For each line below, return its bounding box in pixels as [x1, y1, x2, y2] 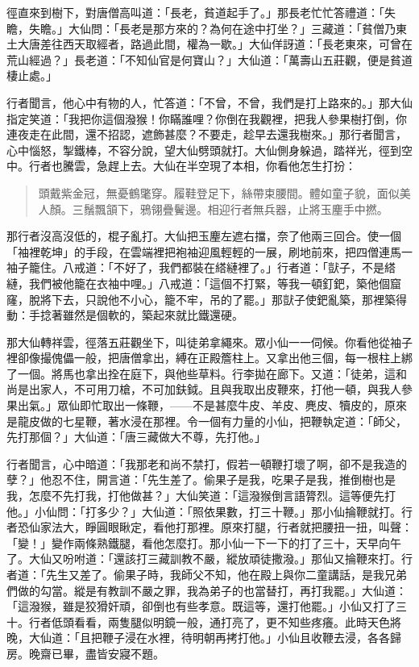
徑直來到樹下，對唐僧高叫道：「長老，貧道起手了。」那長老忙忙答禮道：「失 [6, 4, 396, 20]
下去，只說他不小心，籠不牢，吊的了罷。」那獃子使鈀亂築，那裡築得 [51, 290, 407, 307]
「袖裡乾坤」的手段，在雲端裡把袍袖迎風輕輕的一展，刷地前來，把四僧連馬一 [6, 243, 413, 260]
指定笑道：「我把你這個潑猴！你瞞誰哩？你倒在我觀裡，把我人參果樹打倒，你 [6, 110, 407, 127]
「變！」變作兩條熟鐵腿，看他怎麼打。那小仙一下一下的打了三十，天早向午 [6, 534, 401, 551]
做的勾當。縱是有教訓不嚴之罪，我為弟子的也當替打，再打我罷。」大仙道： [17, 582, 407, 598]
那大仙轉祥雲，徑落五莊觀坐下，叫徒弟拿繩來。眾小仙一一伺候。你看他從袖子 [6, 333, 413, 350]
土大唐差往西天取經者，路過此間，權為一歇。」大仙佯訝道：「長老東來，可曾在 [6, 35, 413, 52]
